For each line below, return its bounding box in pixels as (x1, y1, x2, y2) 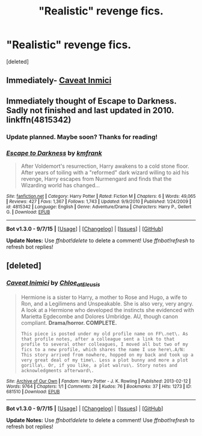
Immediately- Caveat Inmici (6, 75, 112, 85)
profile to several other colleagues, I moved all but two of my (20, 341, 188, 347)
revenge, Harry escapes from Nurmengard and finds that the (20, 175, 172, 182)
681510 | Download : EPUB (6, 388, 60, 395)
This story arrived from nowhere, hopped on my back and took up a (20, 352, 194, 358)
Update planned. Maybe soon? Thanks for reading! (6, 132, 158, 141)
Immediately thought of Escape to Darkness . (6, 96, 177, 106)
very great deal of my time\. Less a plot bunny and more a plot (20, 357, 188, 363)
